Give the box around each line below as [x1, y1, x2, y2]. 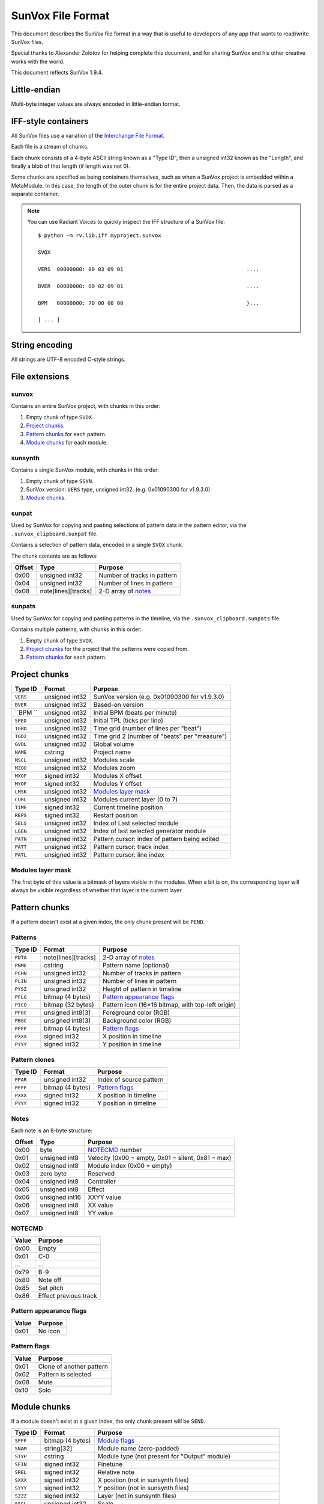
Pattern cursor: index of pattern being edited [93, 835, 220, 843]
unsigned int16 [40, 1193, 81, 1201]
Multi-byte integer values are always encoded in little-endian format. [11, 100, 181, 108]
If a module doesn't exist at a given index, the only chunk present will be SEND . [11, 1417, 206, 1425]
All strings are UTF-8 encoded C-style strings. [11, 356, 126, 363]
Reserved [88, 1170, 115, 1178]
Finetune [97, 1460, 123, 1469]
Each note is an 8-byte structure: [11, 1127, 93, 1134]
